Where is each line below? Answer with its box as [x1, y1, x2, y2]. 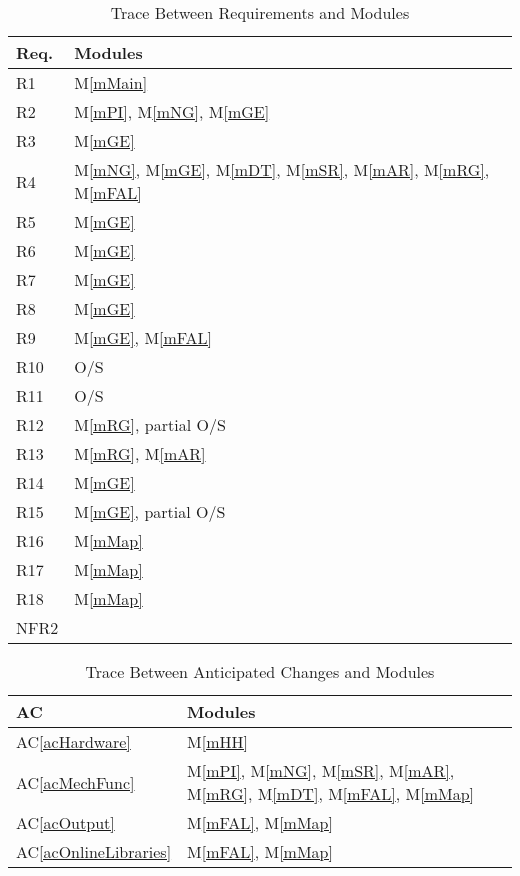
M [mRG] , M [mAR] [74, 442, 206, 465]
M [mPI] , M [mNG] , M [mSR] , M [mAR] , [187, 759, 455, 782]
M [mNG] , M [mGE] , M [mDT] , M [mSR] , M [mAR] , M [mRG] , [74, 158, 490, 181]
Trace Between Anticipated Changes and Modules [85, 660, 435, 683]
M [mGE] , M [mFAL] [74, 326, 212, 349]
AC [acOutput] [16, 811, 115, 834]
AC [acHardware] [16, 730, 131, 753]
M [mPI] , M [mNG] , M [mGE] [74, 100, 270, 123]
